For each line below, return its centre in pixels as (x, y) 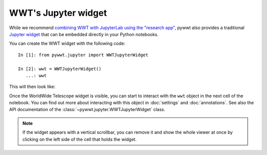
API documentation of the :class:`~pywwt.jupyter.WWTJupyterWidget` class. (87, 110)
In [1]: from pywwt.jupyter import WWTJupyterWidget (83, 55)
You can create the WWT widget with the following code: (67, 43)
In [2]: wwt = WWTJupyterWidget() (60, 69)
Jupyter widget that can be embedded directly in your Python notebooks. (84, 34)
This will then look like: (32, 87)
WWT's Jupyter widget (58, 13)
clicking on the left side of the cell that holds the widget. (80, 139)
